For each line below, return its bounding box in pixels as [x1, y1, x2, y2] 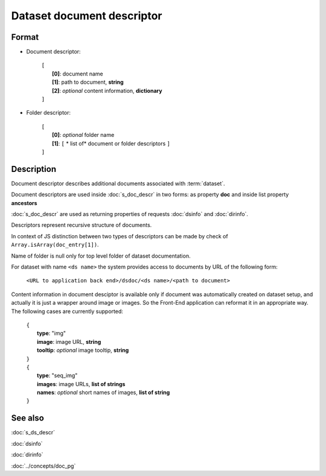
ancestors [11, 199, 37, 206]
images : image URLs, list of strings [37, 380, 126, 387]
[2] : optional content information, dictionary [52, 87, 162, 94]
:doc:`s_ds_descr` [11, 429, 56, 436]
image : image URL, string [37, 338, 101, 345]
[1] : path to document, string [52, 78, 124, 86]
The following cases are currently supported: [11, 308, 124, 315]
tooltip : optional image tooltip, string [37, 347, 129, 354]
